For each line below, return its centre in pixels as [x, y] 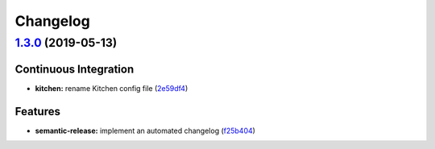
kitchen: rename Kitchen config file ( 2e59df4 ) [112, 88]
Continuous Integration [75, 69]
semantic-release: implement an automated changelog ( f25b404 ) [145, 130]
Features [37, 112]
